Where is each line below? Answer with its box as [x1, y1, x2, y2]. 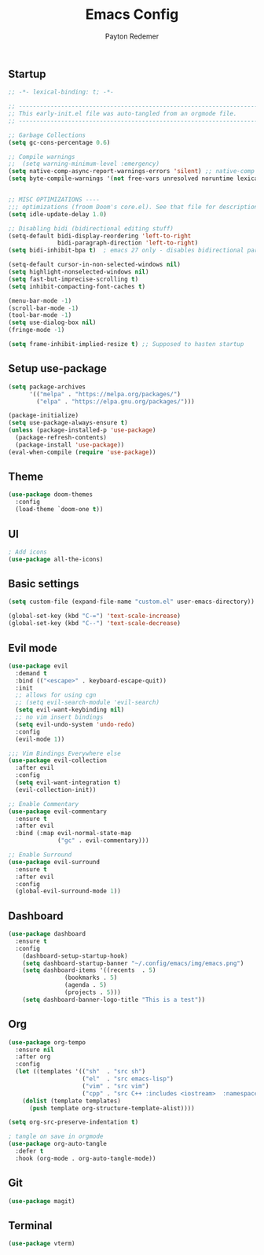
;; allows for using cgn [15, 691, 97, 699]
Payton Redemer [104, 31, 159, 41]
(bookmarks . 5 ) [64, 973, 118, 982]
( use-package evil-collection [8, 756, 108, 764]
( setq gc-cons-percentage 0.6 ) [8, 138, 111, 146]
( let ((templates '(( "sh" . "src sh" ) [15, 1068, 146, 1076]
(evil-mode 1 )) [15, 735, 65, 743]
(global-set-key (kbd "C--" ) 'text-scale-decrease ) [8, 620, 181, 627]
